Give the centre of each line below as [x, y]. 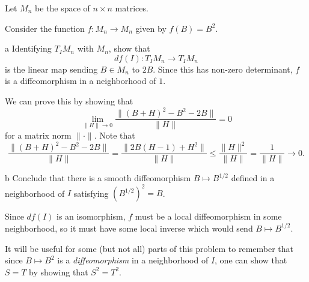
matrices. [132, 8]
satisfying [91, 193]
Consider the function [45, 28]
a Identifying [28, 48]
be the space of [63, 8]
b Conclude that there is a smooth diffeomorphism [98, 178]
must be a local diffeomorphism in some [208, 216]
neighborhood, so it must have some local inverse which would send [129, 228]
